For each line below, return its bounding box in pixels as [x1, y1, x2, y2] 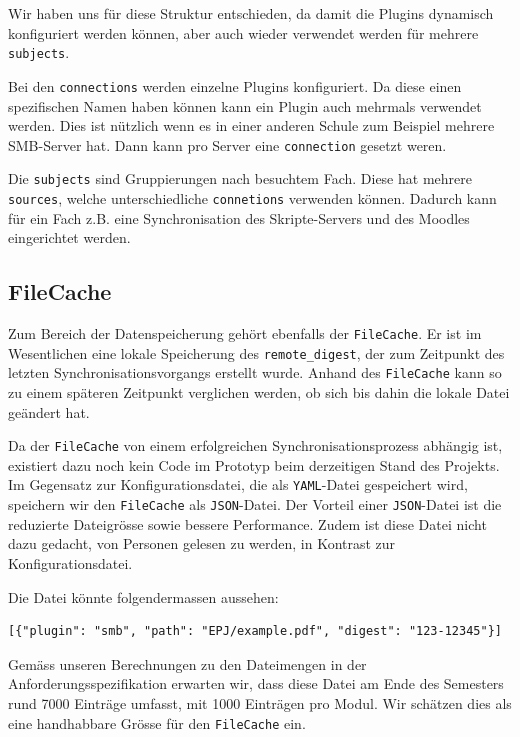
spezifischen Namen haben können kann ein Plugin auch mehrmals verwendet [8, 95, 482, 116]
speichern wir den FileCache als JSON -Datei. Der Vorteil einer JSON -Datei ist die [8, 494, 502, 515]
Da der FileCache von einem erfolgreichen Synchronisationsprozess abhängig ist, [8, 435, 503, 456]
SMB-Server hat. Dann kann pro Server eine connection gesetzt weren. [8, 134, 447, 155]
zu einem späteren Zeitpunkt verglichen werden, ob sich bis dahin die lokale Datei [8, 382, 510, 403]
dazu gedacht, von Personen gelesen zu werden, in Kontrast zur [8, 533, 396, 554]
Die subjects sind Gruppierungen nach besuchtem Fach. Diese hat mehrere [8, 168, 472, 189]
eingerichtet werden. [8, 227, 131, 248]
